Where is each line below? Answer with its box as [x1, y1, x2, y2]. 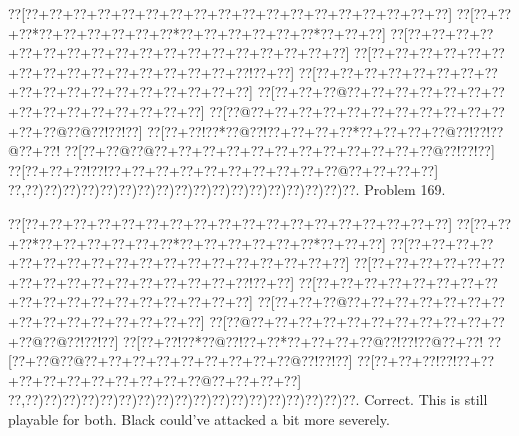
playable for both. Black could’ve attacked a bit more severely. [8, 408, 390, 429]
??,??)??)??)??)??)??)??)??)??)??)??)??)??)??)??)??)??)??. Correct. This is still [8, 389, 488, 410]
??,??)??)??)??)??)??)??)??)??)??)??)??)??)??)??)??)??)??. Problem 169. [8, 179, 446, 200]
